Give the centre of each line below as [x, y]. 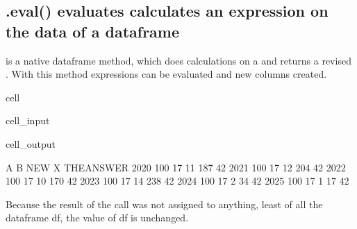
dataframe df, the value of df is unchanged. [97, 218]
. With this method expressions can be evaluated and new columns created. [166, 74]
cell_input [28, 120]
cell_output [31, 143]
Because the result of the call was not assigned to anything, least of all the [164, 204]
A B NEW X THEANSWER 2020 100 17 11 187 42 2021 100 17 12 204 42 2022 [176, 167]
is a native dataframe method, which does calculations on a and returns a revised [178, 60]
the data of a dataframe [93, 31]
